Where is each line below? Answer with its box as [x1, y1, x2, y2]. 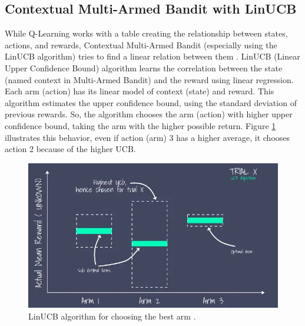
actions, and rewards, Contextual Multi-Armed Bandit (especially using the [5, 38, 277, 51]
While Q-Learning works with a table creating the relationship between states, [5, 27, 288, 39]
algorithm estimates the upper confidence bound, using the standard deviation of [5, 96, 297, 108]
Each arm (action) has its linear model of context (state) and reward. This [5, 85, 274, 97]
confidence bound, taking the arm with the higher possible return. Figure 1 [5, 119, 276, 131]
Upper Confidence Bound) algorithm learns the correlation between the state [5, 61, 283, 74]
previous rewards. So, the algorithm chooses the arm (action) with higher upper [5, 108, 293, 120]
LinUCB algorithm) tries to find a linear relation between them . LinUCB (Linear [5, 50, 300, 62]
